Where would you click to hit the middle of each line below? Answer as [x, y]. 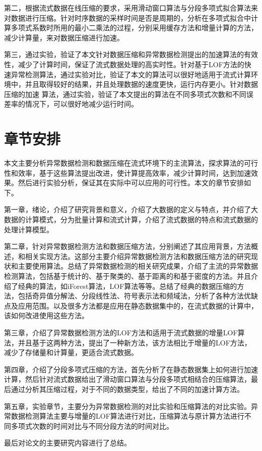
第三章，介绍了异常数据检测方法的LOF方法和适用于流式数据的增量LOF [121, 332]
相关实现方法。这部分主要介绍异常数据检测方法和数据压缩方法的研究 [138, 256]
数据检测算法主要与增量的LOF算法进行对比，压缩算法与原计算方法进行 [127, 416]
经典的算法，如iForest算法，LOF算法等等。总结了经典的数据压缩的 [127, 286]
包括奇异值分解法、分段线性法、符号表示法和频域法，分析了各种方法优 [134, 296]
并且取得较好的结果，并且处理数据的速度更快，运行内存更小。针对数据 [141, 84]
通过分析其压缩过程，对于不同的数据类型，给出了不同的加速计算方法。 [127, 389]
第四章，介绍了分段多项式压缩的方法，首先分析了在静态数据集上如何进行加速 [131, 369]
